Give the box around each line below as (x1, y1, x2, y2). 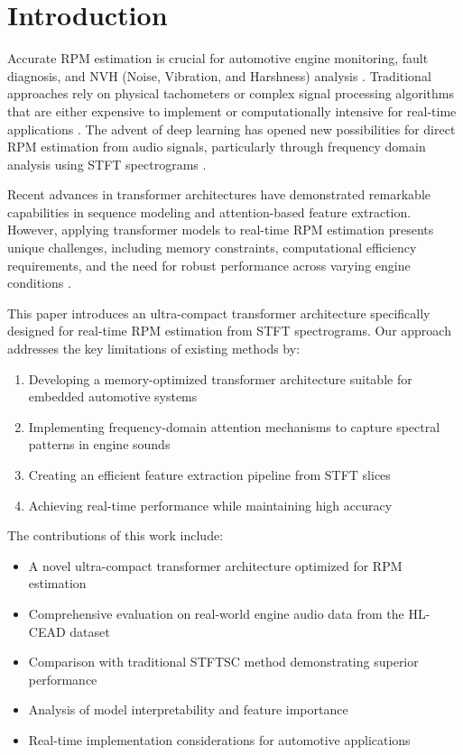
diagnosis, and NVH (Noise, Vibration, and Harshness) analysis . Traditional (7, 66, 431, 85)
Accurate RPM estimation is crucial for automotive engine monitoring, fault (7, 49, 429, 68)
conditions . (7, 273, 71, 292)
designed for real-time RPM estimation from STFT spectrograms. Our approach (7, 321, 451, 340)
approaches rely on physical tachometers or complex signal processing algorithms (7, 84, 455, 103)
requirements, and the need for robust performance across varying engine (7, 255, 411, 274)
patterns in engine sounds (28, 435, 171, 454)
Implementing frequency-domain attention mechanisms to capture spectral (28, 417, 440, 436)
